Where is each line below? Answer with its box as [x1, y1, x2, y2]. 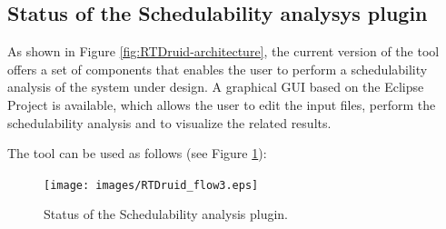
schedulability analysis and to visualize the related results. [7, 113, 332, 132]
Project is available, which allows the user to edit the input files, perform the [7, 95, 436, 114]
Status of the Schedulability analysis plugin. [44, 204, 289, 224]
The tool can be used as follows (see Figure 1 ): [7, 144, 267, 163]
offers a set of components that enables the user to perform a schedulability [7, 59, 428, 78]
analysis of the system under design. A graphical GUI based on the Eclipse [7, 77, 424, 96]
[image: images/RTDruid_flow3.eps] [44, 178, 259, 192]
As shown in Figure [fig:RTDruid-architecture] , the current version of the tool [7, 42, 440, 61]
